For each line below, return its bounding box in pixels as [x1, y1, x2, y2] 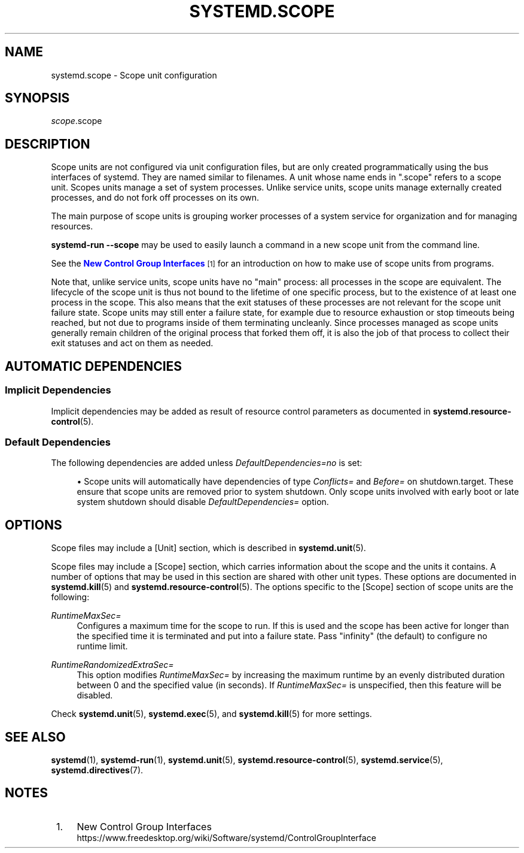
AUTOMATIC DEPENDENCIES [5, 358, 182, 374]
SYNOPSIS [5, 90, 70, 106]
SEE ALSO [5, 729, 66, 745]
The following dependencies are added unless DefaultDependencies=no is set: [51, 458, 362, 468]
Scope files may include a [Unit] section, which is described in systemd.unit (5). [51, 543, 366, 553]
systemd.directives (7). [51, 764, 144, 775]
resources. [51, 221, 93, 232]
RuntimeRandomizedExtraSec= [51, 660, 174, 670]
